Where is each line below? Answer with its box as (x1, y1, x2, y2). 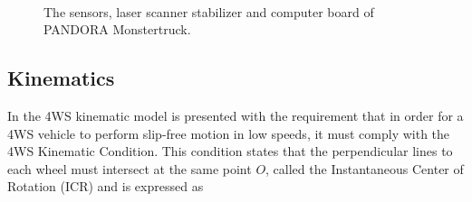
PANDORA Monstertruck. (43, 20, 191, 39)
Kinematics (7, 64, 115, 92)
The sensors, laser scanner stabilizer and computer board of (43, 2, 374, 21)
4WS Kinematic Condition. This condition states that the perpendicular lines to (7, 142, 453, 161)
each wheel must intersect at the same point (7, 159, 252, 178)
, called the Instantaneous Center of (265, 159, 464, 178)
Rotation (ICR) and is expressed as (7, 177, 204, 196)
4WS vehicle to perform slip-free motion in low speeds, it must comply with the (7, 124, 450, 142)
